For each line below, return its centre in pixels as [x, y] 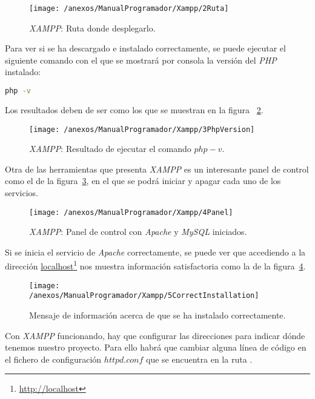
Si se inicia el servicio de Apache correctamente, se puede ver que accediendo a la [155, 252]
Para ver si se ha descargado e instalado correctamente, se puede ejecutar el [145, 48]
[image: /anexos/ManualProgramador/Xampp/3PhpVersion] [142, 129]
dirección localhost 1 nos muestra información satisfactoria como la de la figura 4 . [155, 265]
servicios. [22, 192]
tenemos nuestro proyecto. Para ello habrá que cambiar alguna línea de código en [156, 347]
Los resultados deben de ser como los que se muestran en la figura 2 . [134, 109]
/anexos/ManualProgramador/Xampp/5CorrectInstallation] [144, 296]
